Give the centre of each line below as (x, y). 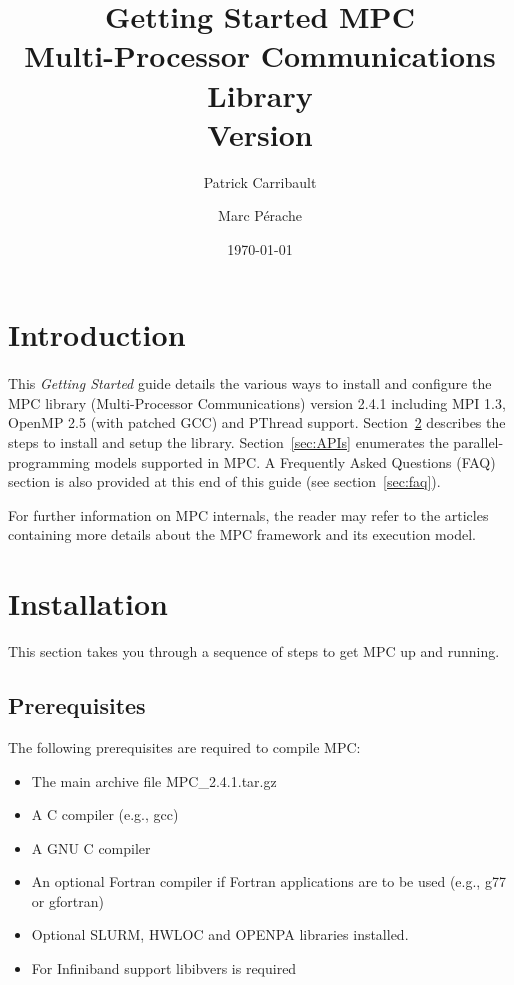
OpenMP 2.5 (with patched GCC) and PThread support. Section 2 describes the (257, 422)
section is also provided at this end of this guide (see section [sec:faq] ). (224, 481)
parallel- (478, 442)
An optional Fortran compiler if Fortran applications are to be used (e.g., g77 (268, 881)
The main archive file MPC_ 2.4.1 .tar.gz (154, 780)
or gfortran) (67, 900)
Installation (88, 603)
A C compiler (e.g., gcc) (105, 814)
